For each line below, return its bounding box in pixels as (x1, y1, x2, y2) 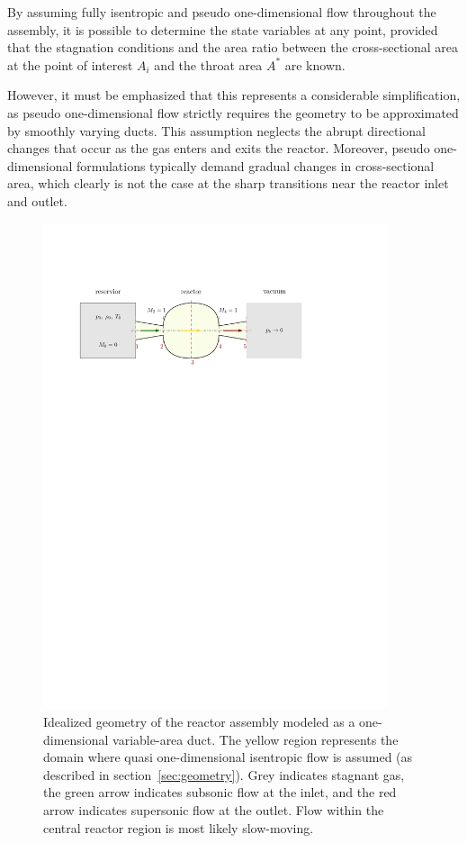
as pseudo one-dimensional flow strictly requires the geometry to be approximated (7, 103, 459, 122)
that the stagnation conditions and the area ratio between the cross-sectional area (7, 38, 459, 57)
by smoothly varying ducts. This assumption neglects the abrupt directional (7, 121, 426, 140)
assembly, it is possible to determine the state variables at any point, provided (7, 20, 438, 39)
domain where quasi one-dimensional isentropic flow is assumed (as (43, 748, 413, 766)
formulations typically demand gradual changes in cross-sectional (76, 156, 435, 175)
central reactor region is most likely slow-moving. (43, 818, 314, 837)
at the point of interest (7, 55, 133, 74)
